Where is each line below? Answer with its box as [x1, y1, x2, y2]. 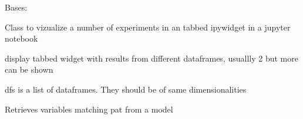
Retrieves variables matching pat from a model [5, 103, 173, 115]
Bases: [5, 1, 28, 13]
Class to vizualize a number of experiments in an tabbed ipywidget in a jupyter [5, 21, 291, 33]
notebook [5, 32, 38, 45]
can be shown [5, 63, 53, 76]
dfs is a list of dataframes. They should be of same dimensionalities [5, 83, 247, 95]
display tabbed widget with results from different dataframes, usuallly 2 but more [5, 52, 298, 64]
